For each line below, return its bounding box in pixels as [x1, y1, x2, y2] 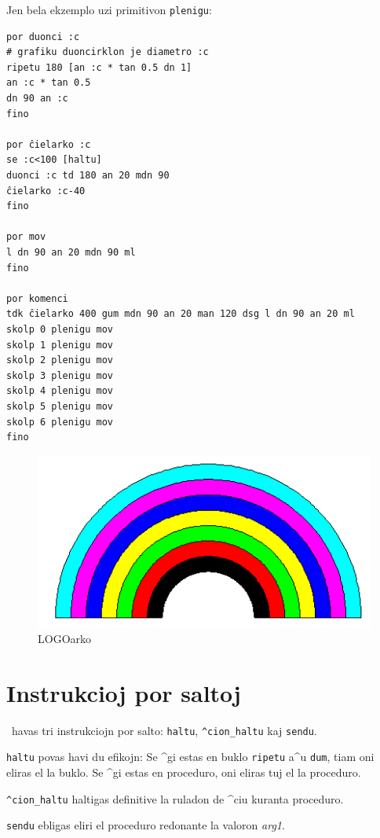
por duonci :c [6, 31, 80, 42]
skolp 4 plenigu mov [6, 385, 114, 397]
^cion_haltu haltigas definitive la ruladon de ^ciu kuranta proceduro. [6, 790, 344, 807]
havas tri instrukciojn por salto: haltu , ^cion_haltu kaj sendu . [11, 722, 317, 738]
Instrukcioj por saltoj [6, 676, 241, 708]
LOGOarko [38, 630, 92, 647]
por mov [6, 231, 46, 243]
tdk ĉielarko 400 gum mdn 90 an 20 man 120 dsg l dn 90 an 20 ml [6, 308, 355, 320]
